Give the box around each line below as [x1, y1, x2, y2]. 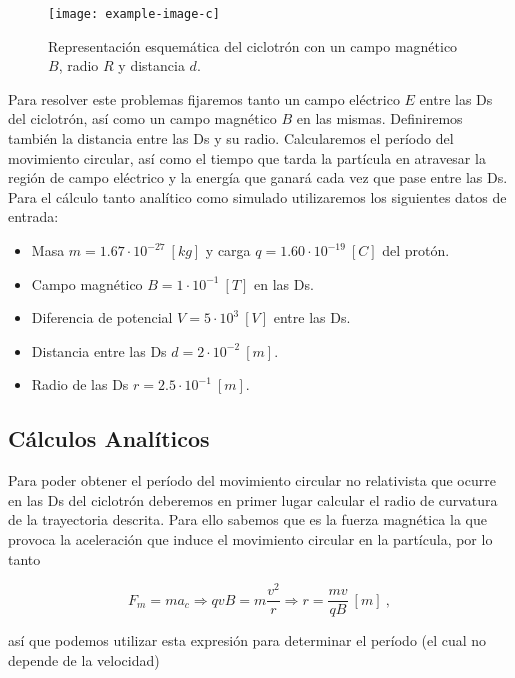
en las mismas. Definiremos [296, 108, 463, 129]
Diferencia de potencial [31, 307, 173, 328]
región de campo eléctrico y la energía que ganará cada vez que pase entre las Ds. [8, 167, 508, 188]
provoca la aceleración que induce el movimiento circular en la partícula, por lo [8, 528, 493, 549]
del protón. [382, 240, 450, 260]
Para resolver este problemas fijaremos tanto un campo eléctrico [8, 88, 400, 109]
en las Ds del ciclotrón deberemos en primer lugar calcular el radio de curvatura [8, 489, 498, 510]
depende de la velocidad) [8, 649, 160, 670]
